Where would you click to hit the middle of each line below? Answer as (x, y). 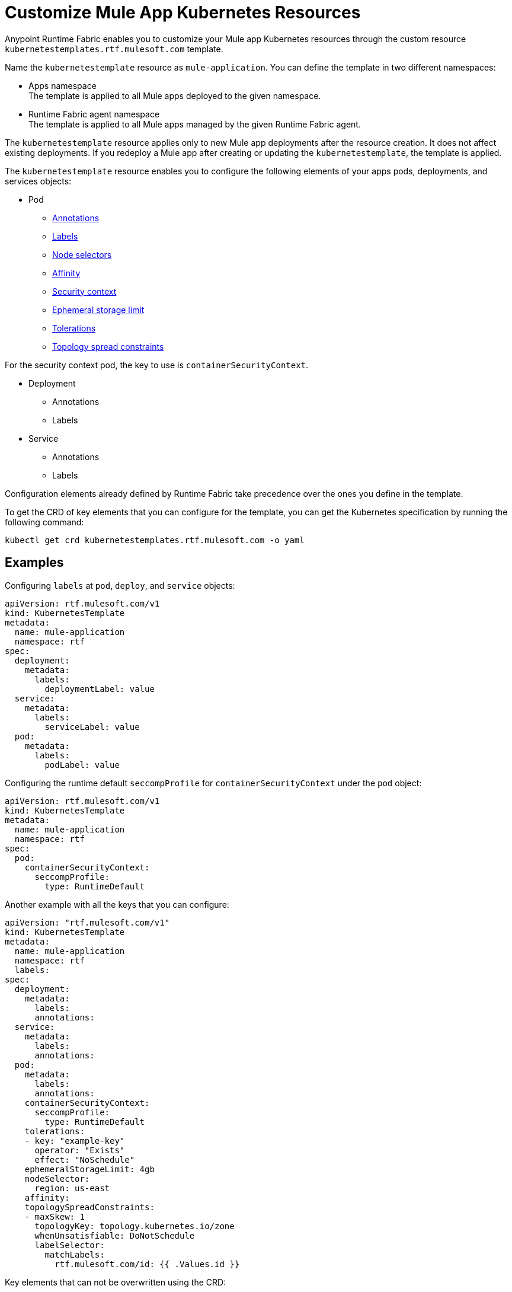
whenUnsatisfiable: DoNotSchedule (115, 1235)
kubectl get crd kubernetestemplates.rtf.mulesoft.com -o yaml (155, 540)
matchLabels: (75, 1254)
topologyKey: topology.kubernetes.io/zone (135, 1226)
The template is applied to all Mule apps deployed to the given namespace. (175, 95)
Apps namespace (63, 85)
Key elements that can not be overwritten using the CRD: (116, 1282)
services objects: (38, 181)
